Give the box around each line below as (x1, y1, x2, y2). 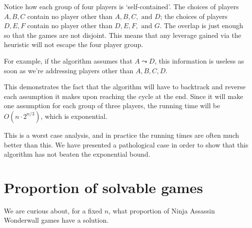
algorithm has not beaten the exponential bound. (4, 149, 150, 159)
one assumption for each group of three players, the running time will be (4, 100, 220, 111)
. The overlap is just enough (160, 20, 243, 31)
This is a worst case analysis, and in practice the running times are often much (4, 130, 239, 140)
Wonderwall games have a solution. (4, 215, 108, 225)
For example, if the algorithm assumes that (4, 55, 133, 65)
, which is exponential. (40, 111, 108, 121)
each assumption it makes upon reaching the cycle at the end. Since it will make (4, 91, 243, 101)
